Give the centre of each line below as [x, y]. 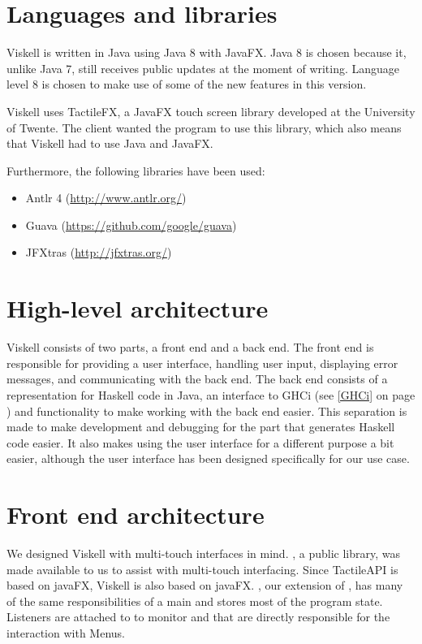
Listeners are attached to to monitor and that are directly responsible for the [198, 617]
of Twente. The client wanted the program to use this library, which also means [204, 127]
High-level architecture [138, 308]
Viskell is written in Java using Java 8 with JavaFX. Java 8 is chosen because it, [207, 52]
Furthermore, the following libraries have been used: [136, 170]
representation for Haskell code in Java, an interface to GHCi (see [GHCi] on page [211, 394]
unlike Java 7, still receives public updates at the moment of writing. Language [203, 68]
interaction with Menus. [66, 633]
